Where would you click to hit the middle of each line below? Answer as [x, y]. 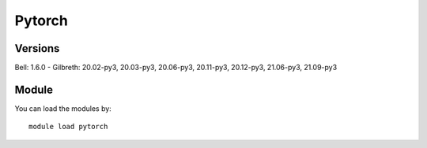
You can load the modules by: [63, 108]
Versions [37, 48]
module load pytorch [68, 127]
